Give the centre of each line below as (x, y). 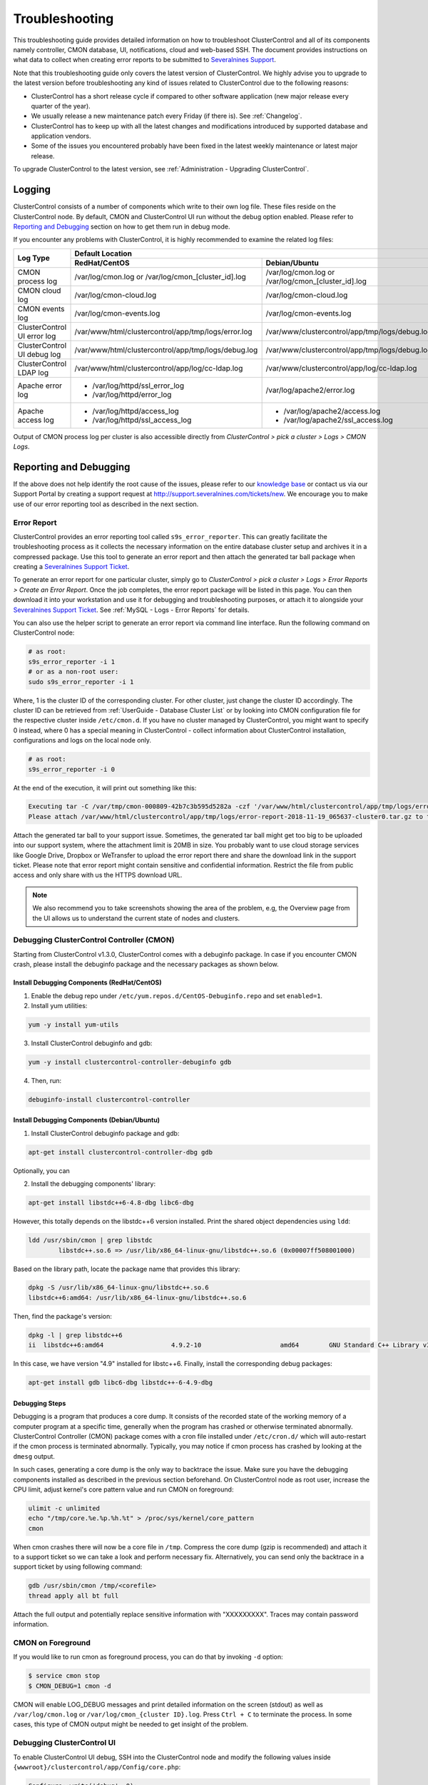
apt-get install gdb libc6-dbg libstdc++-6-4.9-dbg (121, 1383)
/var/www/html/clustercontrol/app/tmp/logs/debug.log (166, 350)
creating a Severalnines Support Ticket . (71, 567)
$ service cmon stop (64, 1676)
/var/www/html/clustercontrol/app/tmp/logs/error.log (163, 331)
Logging (32, 190)
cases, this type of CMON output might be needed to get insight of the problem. (131, 1724)
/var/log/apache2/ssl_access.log (338, 420)
